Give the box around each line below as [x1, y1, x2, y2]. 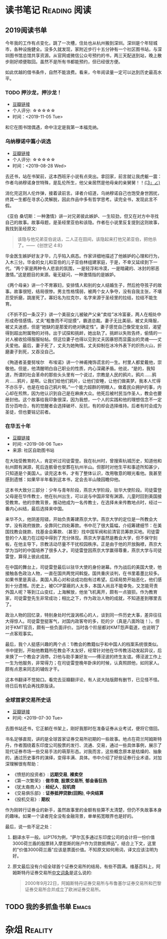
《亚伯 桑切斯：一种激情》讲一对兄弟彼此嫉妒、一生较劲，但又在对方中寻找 [5, 213, 159, 219]
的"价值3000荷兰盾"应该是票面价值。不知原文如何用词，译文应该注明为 [12, 846, 158, 853]
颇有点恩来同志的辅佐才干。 [5, 666, 62, 672]
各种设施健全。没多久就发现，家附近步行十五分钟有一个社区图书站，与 [13, 46, 158, 52]
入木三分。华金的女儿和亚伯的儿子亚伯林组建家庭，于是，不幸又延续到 [5, 259, 149, 265]
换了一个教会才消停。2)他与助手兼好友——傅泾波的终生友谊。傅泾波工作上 [9, 654, 162, 659]
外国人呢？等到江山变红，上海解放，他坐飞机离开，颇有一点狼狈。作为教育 [5, 589, 158, 595]
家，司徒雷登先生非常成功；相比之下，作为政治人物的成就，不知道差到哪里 [5, 595, 158, 601]
